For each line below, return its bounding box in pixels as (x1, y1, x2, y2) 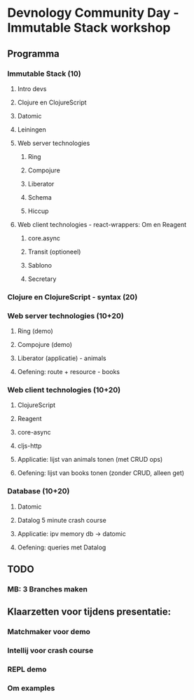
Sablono (27, 261, 53, 269)
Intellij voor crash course (7, 646, 94, 656)
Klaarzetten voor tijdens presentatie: (7, 606, 172, 618)
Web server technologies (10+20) (7, 310, 124, 320)
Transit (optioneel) (27, 247, 81, 256)
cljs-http (17, 441, 42, 450)
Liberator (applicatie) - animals (17, 354, 106, 362)
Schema (27, 193, 53, 201)
